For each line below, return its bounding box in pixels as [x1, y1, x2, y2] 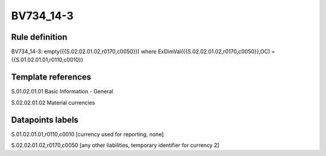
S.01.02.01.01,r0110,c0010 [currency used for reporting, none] [11, 130, 164, 138]
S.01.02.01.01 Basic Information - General [11, 88, 113, 95]
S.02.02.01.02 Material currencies [11, 99, 95, 106]
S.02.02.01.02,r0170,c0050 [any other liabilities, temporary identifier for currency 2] [11, 142, 220, 149]
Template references [11, 72, 92, 83]
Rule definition [11, 32, 68, 42]
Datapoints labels [11, 114, 78, 125]
